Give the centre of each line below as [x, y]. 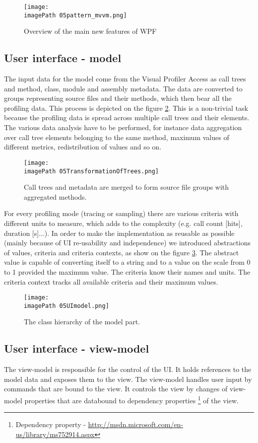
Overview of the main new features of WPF [90, 31]
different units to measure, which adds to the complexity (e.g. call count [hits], [123, 223]
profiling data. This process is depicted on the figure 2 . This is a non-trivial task [126, 108]
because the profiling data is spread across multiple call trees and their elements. [127, 117]
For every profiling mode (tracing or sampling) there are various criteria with [121, 213]
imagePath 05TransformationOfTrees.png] [92, 171]
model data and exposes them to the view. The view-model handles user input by [128, 379]
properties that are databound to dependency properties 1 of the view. [131, 400]
